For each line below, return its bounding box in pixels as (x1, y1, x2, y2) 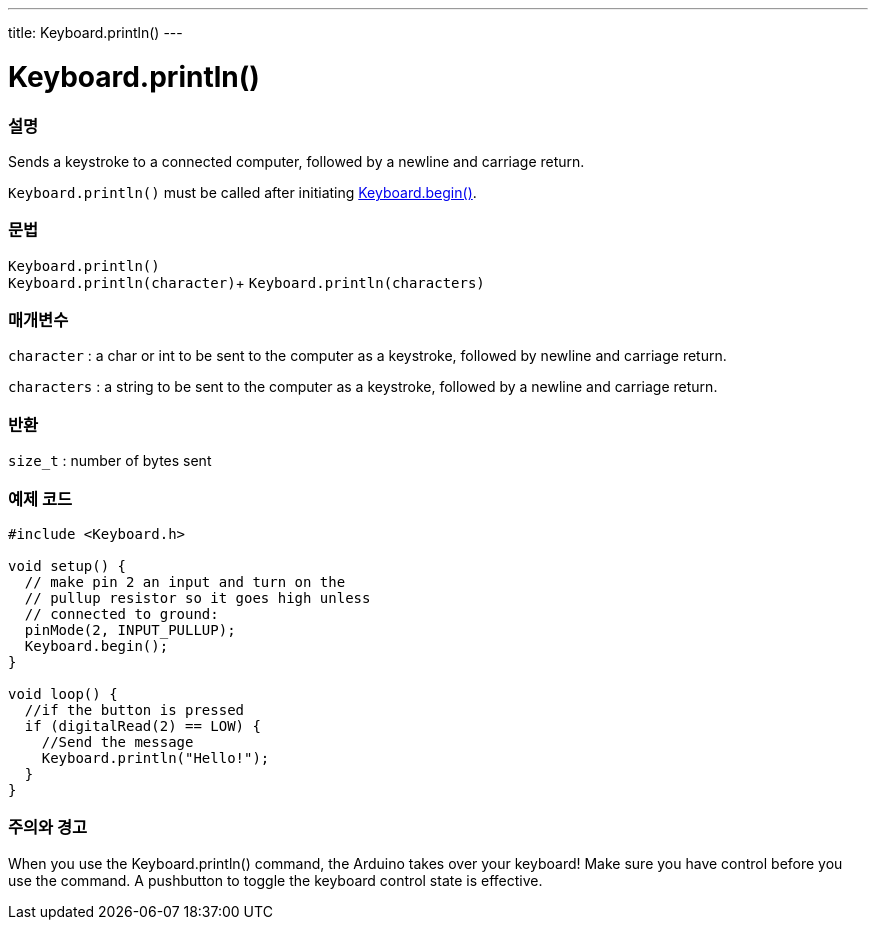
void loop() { (8, 685, 118, 702)
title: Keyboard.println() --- (8, 24, 183, 41)
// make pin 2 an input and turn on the (24, 573, 346, 590)
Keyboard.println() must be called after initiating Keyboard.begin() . (8, 183, 477, 201)
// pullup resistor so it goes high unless (24, 589, 371, 606)
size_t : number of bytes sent (8, 452, 212, 470)
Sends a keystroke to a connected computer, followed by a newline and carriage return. (8, 152, 585, 170)
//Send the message (41, 733, 194, 750)
